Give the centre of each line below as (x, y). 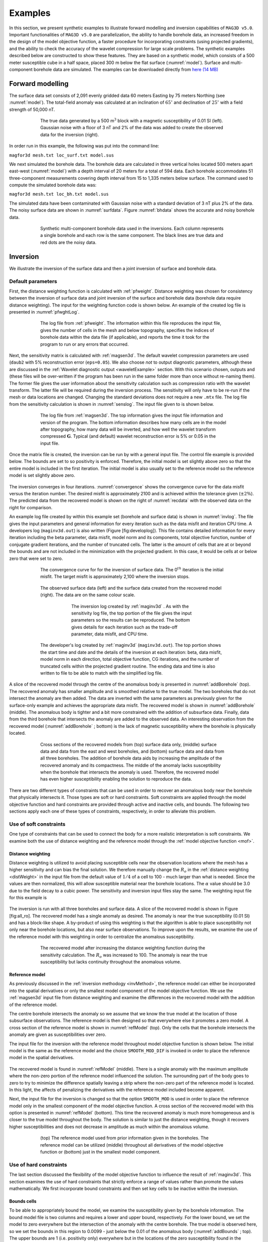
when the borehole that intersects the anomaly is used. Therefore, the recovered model (130, 772)
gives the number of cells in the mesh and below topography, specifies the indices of (127, 330)
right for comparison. (31, 507)
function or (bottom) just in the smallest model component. (100, 1152)
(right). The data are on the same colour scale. (88, 595)
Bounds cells (23, 1201)
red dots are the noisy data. (68, 242)
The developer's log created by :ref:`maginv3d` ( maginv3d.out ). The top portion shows (131, 645)
